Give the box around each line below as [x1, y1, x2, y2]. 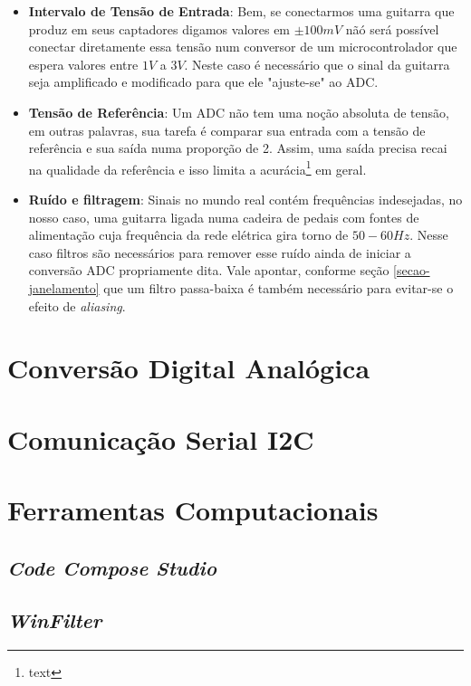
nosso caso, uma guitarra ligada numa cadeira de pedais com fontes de [28, 207, 419, 226]
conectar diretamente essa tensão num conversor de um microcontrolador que [28, 37, 457, 56]
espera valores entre [28, 54, 139, 73]
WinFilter [7, 606, 102, 634]
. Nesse [409, 225, 448, 244]
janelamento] [28, 278, 100, 297]
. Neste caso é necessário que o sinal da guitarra [184, 54, 450, 73]
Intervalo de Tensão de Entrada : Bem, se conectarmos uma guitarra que [28, 2, 455, 20]
